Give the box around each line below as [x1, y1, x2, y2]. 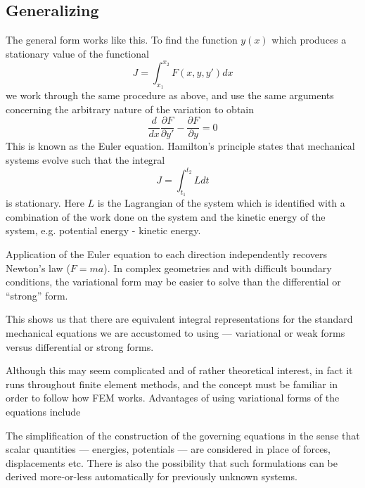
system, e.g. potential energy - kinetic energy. [6, 223, 201, 238]
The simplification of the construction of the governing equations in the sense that [6, 428, 360, 442]
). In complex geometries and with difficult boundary [103, 260, 332, 275]
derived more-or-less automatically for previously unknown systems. [6, 469, 297, 484]
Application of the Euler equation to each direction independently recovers [6, 247, 328, 262]
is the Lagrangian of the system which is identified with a [97, 195, 345, 210]
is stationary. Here [6, 195, 84, 210]
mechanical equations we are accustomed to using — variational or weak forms [6, 325, 345, 340]
